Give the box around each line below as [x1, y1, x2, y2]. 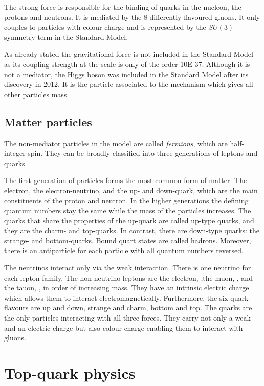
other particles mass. [4, 88, 69, 99]
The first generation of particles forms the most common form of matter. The [4, 175, 247, 186]
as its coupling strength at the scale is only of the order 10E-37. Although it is [4, 58, 250, 69]
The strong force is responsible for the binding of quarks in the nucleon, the [4, 2, 241, 12]
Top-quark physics [4, 362, 136, 383]
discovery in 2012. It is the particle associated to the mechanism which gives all [4, 79, 253, 89]
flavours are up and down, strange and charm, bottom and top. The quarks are [4, 302, 252, 313]
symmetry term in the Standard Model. [4, 31, 128, 42]
